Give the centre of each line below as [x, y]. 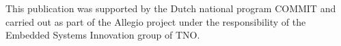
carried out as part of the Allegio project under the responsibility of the [156, 21]
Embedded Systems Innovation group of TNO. [103, 35]
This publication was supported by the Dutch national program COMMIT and [171, 8]
